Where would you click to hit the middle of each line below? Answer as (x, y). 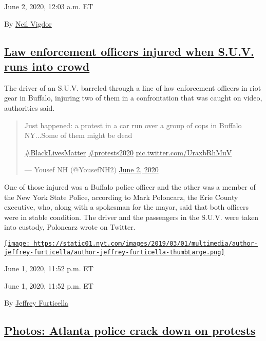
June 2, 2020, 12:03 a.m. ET (49, 6)
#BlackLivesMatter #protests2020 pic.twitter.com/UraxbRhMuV (128, 152)
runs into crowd (47, 66)
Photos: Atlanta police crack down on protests (130, 330)
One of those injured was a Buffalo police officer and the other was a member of (130, 186)
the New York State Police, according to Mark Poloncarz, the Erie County (121, 197)
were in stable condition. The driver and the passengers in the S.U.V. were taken (131, 217)
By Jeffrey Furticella (36, 303)
